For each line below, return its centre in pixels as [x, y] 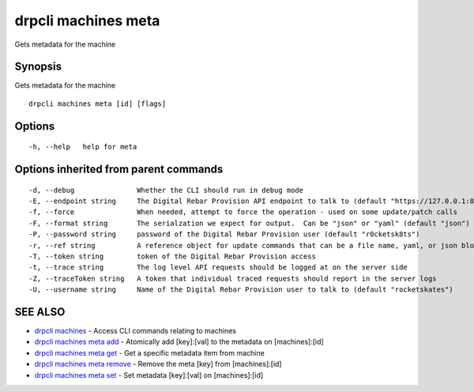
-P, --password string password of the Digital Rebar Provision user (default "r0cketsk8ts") [224, 234]
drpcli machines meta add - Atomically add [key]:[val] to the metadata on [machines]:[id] [179, 342]
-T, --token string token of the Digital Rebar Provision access [172, 256]
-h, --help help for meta [83, 147]
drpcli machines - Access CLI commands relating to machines [135, 331]
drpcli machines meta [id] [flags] [98, 104]
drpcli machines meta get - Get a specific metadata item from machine [149, 352]
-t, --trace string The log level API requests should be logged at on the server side [218, 268]
